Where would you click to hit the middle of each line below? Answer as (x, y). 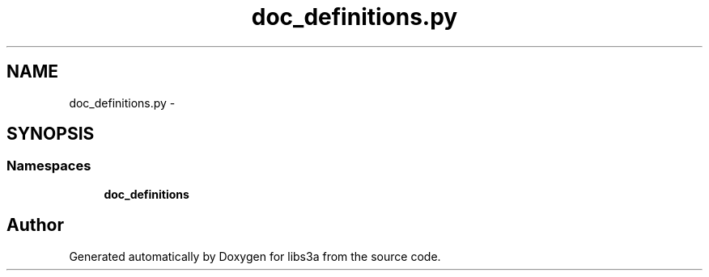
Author (35, 225)
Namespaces (49, 166)
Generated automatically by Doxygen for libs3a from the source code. (255, 256)
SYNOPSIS (51, 134)
